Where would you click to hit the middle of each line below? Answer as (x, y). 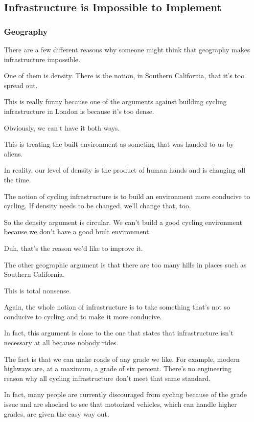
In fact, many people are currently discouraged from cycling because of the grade (126, 394)
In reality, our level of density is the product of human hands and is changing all (125, 170)
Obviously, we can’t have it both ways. (62, 127)
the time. (18, 179)
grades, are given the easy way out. (57, 413)
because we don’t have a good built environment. (78, 232)
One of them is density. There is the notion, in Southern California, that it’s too (124, 76)
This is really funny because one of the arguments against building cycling (115, 101)
